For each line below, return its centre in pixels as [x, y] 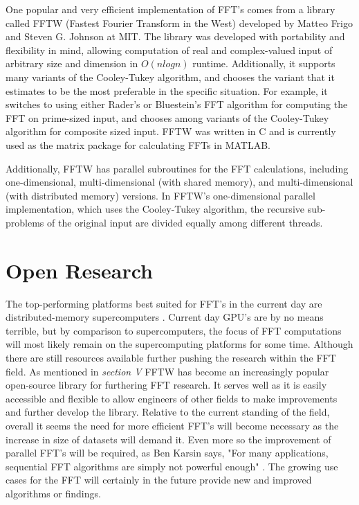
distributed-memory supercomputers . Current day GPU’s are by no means [165, 317]
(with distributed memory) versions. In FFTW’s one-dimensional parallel [160, 195]
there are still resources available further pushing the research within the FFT [171, 357]
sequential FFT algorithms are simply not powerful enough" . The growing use [172, 466]
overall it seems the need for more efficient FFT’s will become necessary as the [172, 425]
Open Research [79, 270]
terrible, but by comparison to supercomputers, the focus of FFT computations [174, 330]
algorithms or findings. [53, 493]
